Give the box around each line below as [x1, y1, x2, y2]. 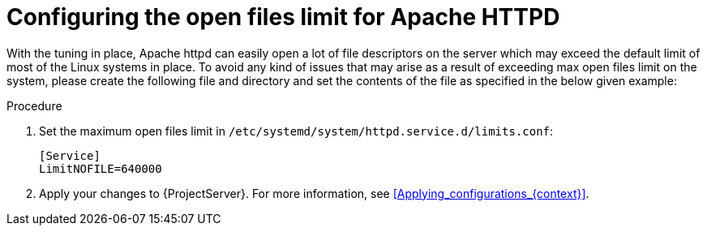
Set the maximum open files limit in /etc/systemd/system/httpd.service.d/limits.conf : [39, 123, 554, 138]
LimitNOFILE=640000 [39, 161, 162, 175]
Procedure [6, 98, 62, 113]
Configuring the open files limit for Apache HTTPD [6, 3, 560, 31]
